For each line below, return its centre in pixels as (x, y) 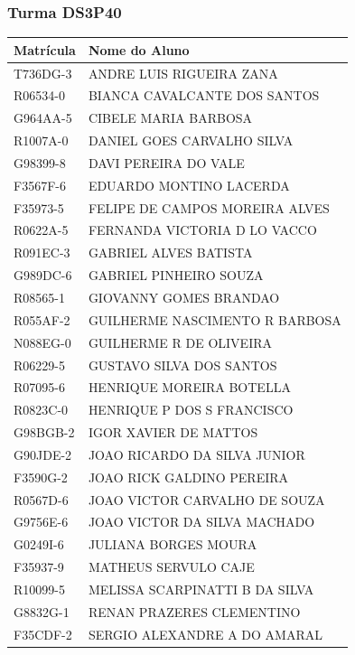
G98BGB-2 (44, 432)
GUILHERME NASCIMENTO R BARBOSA (215, 319)
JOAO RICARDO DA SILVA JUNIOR (196, 454)
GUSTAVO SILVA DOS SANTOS (182, 365)
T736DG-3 (43, 73)
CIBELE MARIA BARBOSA (170, 118)
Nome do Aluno (139, 49)
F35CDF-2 (43, 634)
